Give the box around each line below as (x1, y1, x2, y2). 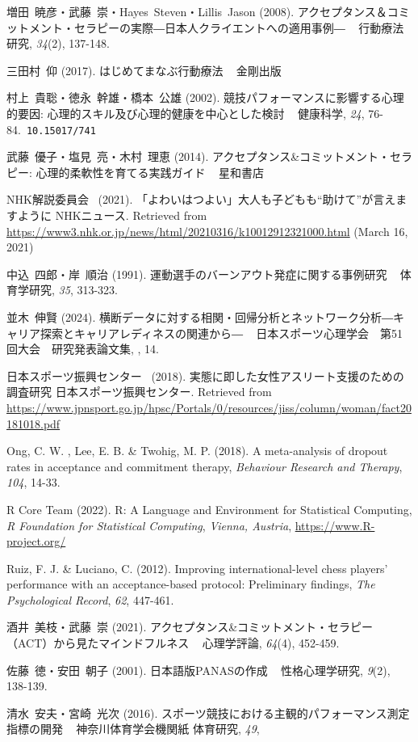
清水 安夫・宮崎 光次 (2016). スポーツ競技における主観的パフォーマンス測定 (6, 704, 410, 721)
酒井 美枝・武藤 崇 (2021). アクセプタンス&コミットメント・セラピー (6, 618, 374, 635)
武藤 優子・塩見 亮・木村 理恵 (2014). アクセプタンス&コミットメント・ (6, 148, 391, 165)
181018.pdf (6, 415, 61, 432)
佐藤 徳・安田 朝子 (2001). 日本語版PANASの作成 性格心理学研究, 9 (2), (6, 661, 391, 678)
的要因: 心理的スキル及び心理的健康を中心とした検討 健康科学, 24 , (6, 104, 365, 121)
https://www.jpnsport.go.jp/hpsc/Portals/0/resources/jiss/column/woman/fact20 (6, 398, 412, 415)
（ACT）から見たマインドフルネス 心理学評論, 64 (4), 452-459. (6, 634, 340, 651)
